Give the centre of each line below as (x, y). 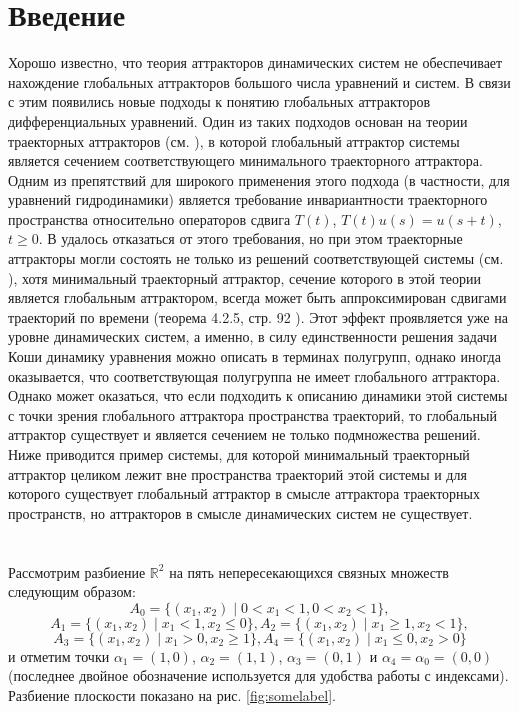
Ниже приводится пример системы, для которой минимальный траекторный (239, 454)
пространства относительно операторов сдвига (149, 218)
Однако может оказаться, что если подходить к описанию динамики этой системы (258, 395)
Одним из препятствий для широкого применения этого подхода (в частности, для (259, 179)
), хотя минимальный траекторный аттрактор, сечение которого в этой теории (245, 277)
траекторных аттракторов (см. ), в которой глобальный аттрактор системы (234, 140)
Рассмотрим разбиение (77, 571)
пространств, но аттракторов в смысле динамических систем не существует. (240, 512)
